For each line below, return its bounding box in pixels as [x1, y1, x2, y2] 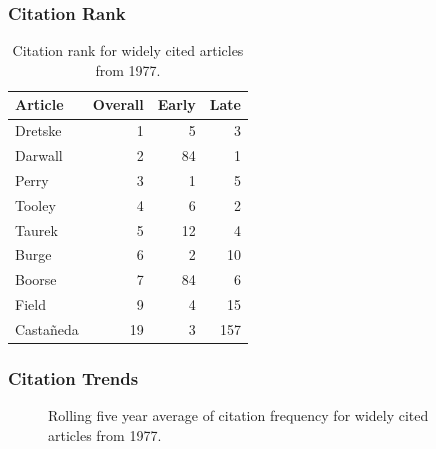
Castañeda [15, 319, 79, 339]
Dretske [15, 120, 62, 141]
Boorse [15, 269, 57, 290]
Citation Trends [8, 366, 139, 391]
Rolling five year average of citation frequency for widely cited [48, 405, 429, 426]
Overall [92, 94, 144, 115]
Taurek [15, 219, 58, 240]
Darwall [15, 145, 63, 166]
